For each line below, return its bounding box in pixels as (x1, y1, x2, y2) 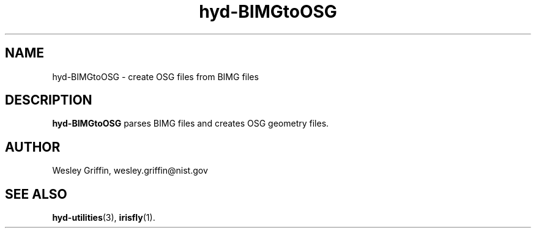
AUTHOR (5, 139, 61, 155)
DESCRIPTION (5, 92, 92, 108)
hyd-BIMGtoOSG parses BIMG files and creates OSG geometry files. (52, 118, 329, 129)
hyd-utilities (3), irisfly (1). (52, 212, 155, 223)
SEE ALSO (5, 186, 67, 202)
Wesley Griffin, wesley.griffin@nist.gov (52, 165, 208, 176)
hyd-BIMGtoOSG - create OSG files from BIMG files (52, 71, 259, 82)
